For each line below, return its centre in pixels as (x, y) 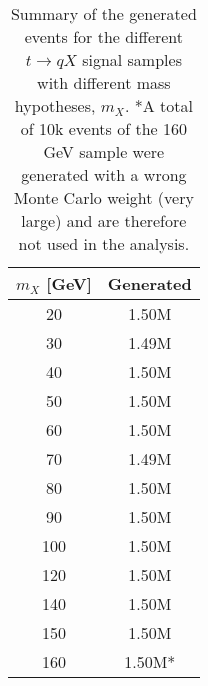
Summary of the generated (103, 13)
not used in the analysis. (104, 243)
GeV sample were (104, 151)
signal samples (132, 59)
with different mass (104, 82)
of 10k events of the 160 (103, 128)
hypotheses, (55, 105)
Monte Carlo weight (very (103, 197)
